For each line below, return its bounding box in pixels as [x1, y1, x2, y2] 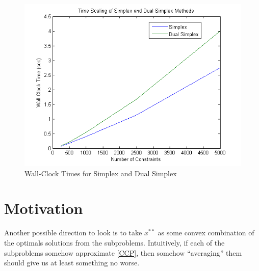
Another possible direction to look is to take [4, 227, 142, 238]
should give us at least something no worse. [4, 257, 140, 268]
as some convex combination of [158, 227, 254, 238]
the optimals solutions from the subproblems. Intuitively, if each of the [4, 237, 225, 248]
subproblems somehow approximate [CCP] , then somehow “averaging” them [4, 247, 242, 258]
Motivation [4, 198, 83, 219]
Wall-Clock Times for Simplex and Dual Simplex [24, 168, 177, 178]
